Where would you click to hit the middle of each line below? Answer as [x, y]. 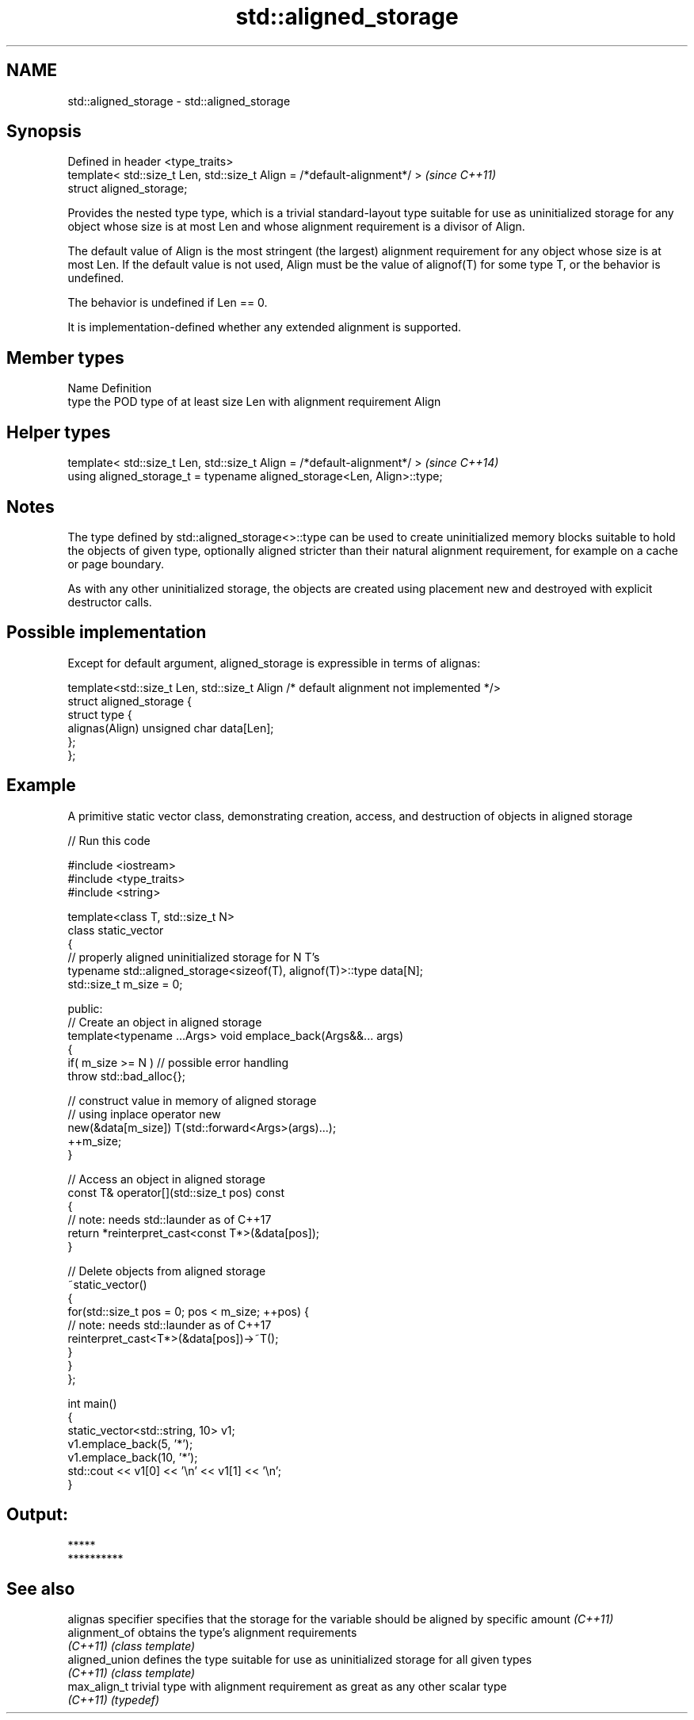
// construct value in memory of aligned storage [192, 1100]
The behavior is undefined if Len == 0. [168, 303]
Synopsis [44, 132]
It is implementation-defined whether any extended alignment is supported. [264, 327]
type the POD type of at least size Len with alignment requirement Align [254, 402]
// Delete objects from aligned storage [167, 1271]
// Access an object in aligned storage [166, 1179]
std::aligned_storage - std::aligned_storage [179, 101]
